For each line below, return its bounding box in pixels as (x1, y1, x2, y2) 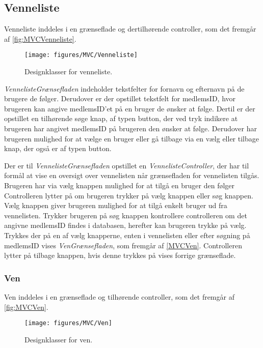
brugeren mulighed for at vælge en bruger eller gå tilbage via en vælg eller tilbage (4, 133, 259, 143)
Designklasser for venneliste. (24, 66, 113, 77)
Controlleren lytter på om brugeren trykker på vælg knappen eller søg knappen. (4, 190, 253, 200)
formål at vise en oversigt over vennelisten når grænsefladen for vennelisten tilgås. (4, 170, 259, 181)
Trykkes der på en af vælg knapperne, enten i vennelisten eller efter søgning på (4, 229, 250, 240)
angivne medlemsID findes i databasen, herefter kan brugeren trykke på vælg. (4, 220, 247, 230)
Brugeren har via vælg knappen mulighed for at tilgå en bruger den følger (4, 180, 235, 190)
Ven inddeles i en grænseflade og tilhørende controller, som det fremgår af (4, 291, 234, 302)
